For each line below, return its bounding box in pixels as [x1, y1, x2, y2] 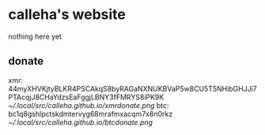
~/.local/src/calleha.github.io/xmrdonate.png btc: [8, 100, 169, 110]
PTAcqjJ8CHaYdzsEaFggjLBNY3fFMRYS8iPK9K [8, 92, 165, 102]
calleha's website [8, 6, 127, 24]
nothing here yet [8, 32, 62, 41]
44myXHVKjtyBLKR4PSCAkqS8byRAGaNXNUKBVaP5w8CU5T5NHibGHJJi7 [8, 84, 257, 93]
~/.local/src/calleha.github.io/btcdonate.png [8, 117, 153, 127]
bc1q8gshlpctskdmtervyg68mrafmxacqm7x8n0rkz [8, 109, 173, 118]
